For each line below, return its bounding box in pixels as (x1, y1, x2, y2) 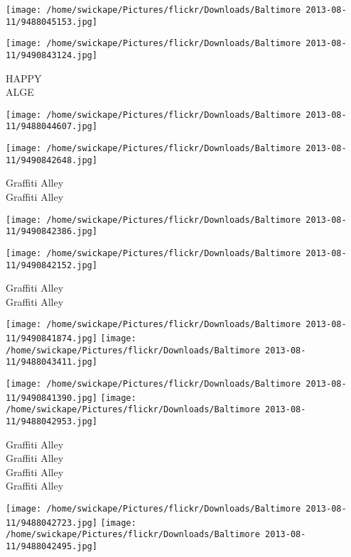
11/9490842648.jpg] (6, 155, 97, 165)
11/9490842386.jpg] (6, 226, 97, 237)
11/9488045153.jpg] (6, 16, 97, 27)
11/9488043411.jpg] (6, 357, 97, 368)
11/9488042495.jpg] (6, 541, 97, 552)
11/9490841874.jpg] (6, 333, 97, 344)
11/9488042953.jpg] (6, 417, 97, 427)
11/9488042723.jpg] (6, 517, 97, 528)
